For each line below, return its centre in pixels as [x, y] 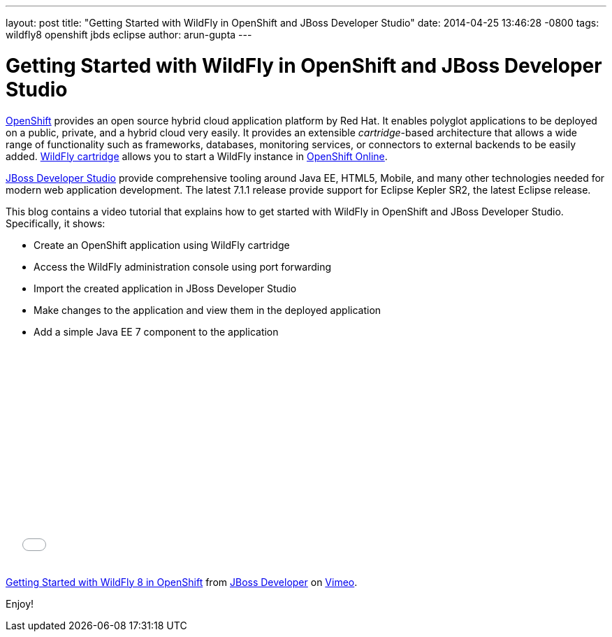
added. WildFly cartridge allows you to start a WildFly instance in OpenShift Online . [197, 156]
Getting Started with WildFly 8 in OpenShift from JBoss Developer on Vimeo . [182, 582]
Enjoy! [20, 603]
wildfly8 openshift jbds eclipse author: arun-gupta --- [129, 35]
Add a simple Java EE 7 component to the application [156, 331]
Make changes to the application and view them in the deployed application [207, 310]
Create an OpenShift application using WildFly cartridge [162, 245]
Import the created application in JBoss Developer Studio [165, 288]
